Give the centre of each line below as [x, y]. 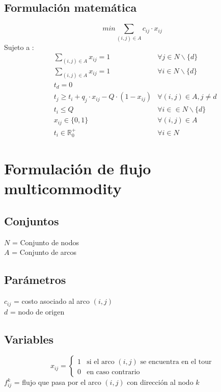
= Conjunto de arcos [44, 252]
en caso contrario [113, 372]
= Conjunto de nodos [46, 242]
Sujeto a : [19, 47]
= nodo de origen [37, 311]
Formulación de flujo [78, 168]
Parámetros [35, 280]
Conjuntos [32, 220]
